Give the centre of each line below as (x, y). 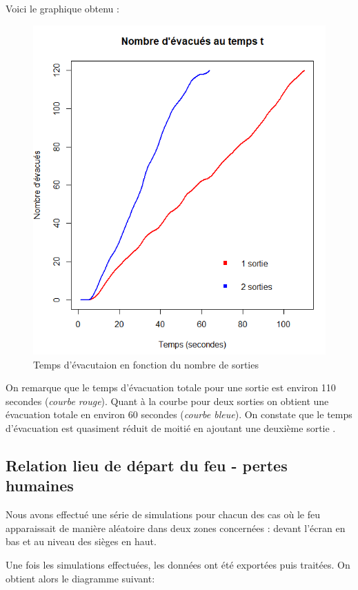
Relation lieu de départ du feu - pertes (147, 465)
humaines (40, 485)
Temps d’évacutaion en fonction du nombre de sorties (146, 364)
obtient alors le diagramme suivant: (80, 578)
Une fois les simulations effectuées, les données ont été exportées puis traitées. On (178, 564)
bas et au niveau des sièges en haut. (81, 541)
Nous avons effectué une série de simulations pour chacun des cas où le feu (163, 514)
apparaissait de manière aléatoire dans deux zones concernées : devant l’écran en (176, 528)
